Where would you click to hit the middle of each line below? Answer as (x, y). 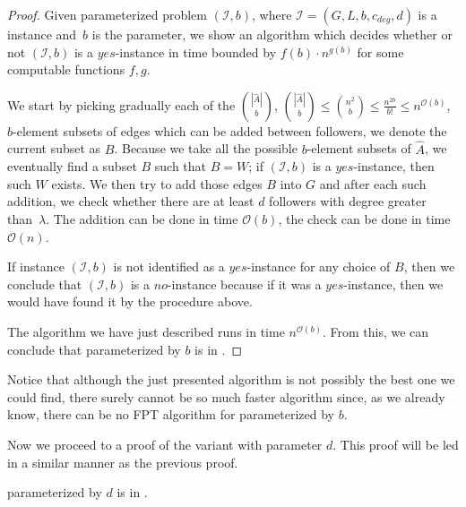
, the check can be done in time (364, 218)
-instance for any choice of (319, 266)
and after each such (373, 183)
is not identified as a (169, 266)
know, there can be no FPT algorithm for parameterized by (171, 414)
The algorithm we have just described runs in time (146, 331)
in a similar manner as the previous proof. (123, 462)
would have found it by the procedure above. (130, 301)
